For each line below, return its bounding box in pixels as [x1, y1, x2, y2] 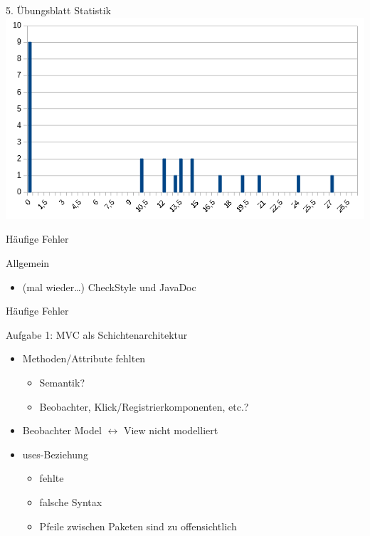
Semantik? [39, 374, 85, 389]
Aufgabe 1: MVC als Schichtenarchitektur [6, 327, 188, 342]
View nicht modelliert [123, 423, 218, 438]
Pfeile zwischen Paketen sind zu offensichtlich [39, 518, 237, 533]
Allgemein [6, 256, 50, 270]
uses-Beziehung [22, 446, 88, 461]
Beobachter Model [22, 423, 102, 438]
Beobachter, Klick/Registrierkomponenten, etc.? [39, 399, 249, 414]
